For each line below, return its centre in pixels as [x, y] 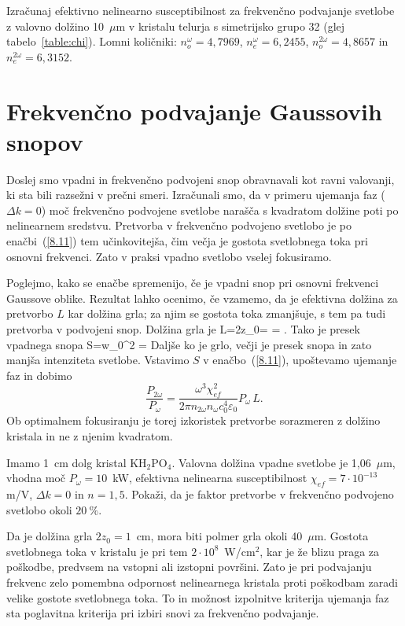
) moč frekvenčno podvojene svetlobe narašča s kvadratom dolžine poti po [220, 210]
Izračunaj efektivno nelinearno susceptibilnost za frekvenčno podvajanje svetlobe [201, 10]
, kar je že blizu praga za [320, 551]
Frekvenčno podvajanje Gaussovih [194, 110]
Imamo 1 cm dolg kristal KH [77, 462]
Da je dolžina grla [50, 536]
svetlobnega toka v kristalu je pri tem [97, 551]
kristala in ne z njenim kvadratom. [90, 435]
